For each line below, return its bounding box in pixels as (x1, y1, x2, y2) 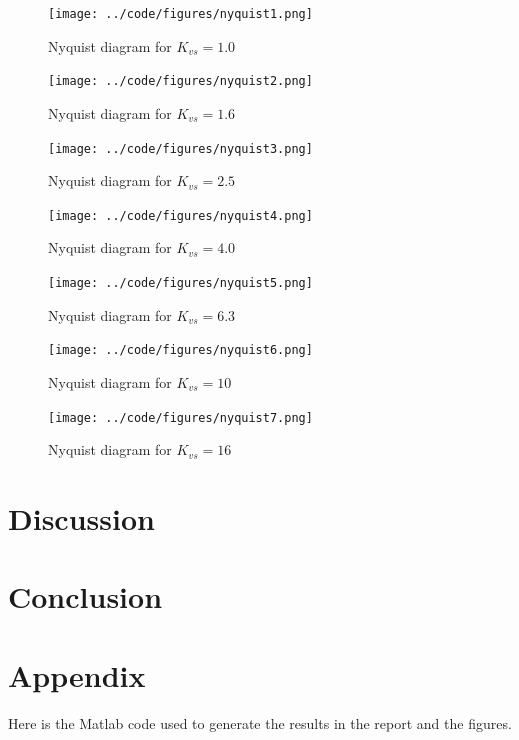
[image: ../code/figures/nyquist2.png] (48, 74, 313, 89)
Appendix (8, 654, 146, 695)
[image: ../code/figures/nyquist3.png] (48, 141, 313, 156)
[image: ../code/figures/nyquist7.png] (48, 410, 313, 425)
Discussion (8, 497, 155, 538)
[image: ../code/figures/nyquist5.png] (48, 276, 313, 290)
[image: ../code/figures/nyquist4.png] (48, 208, 313, 223)
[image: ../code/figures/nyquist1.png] (48, 7, 313, 21)
